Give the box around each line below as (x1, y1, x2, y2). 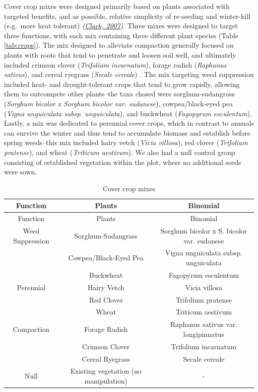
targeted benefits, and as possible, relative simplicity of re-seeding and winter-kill (4, 10, 251, 21)
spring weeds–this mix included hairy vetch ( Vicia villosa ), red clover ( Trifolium (4, 137, 248, 148)
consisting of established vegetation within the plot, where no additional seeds (4, 157, 241, 167)
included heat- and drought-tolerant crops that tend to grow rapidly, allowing (4, 78, 240, 89)
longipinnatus (183, 328, 224, 339)
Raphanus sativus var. (170, 319, 238, 329)
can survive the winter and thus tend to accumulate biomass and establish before (4, 127, 251, 138)
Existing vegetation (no (70, 366, 142, 376)
